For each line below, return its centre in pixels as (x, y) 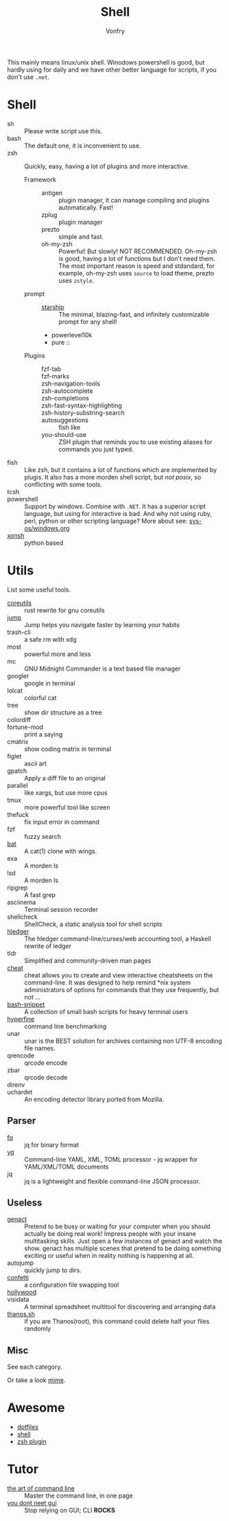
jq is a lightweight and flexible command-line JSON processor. (112, 1181)
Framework (40, 179)
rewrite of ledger (48, 946)
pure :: (60, 342)
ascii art (35, 763)
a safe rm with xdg (50, 639)
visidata (18, 1300)
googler (18, 676)
